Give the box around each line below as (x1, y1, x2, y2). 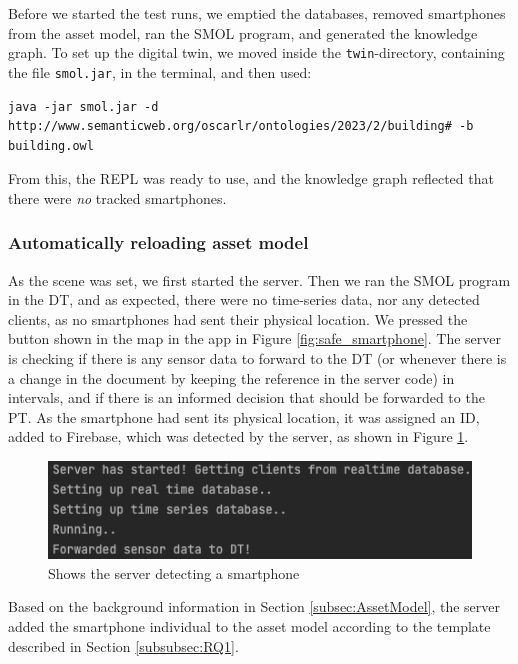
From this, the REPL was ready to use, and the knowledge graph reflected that (8, 168, 494, 189)
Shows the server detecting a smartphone (48, 562, 300, 583)
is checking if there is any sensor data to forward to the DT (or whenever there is (8, 348, 507, 369)
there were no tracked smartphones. (8, 187, 227, 208)
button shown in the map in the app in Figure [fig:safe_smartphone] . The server (8, 328, 502, 349)
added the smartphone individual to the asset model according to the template (8, 616, 491, 637)
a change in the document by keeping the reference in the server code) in (8, 367, 455, 388)
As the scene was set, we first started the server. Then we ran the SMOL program (8, 269, 511, 290)
